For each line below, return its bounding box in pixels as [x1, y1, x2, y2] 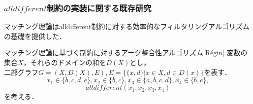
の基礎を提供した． [4, 31, 66, 41]
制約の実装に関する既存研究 [47, 1, 152, 14]
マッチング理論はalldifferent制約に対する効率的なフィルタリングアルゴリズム [4, 21, 250, 32]
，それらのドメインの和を [23, 57, 106, 67]
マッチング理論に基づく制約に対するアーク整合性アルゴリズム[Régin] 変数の [4, 47, 248, 58]
